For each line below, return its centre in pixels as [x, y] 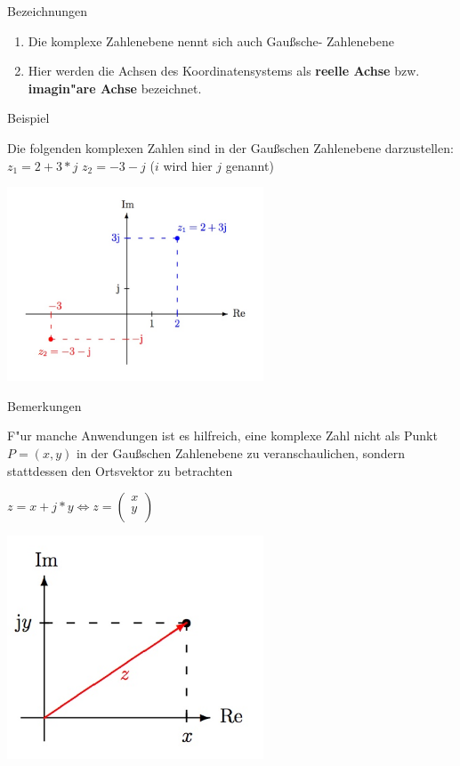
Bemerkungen [44, 405]
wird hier [188, 165]
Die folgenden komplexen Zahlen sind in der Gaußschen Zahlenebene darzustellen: [230, 147]
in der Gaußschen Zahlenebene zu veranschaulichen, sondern [241, 453]
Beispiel [28, 118]
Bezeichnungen [48, 11]
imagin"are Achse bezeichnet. [115, 88]
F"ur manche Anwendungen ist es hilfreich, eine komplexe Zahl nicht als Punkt [222, 435]
